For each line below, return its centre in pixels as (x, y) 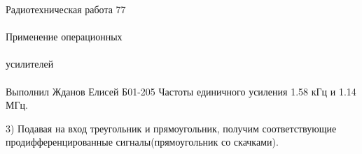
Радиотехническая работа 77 (66, 9)
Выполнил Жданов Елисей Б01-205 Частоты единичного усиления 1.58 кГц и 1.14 (181, 91)
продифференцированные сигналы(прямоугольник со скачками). (142, 142)
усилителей (30, 64)
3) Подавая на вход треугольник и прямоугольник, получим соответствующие (171, 128)
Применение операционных (64, 37)
